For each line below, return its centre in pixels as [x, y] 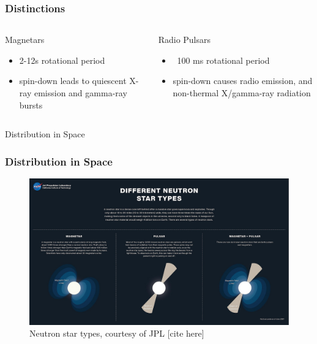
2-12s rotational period [62, 60]
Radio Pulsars [185, 40]
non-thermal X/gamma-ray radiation [242, 93]
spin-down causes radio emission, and [243, 81]
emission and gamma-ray [80, 93]
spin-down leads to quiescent [73, 81]
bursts [31, 105]
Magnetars [25, 40]
